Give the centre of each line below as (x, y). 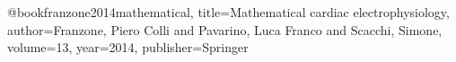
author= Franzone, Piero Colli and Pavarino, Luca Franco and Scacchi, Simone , (225, 29)
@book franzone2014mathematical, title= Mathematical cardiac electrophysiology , (228, 12)
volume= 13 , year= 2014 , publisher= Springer (128, 47)
